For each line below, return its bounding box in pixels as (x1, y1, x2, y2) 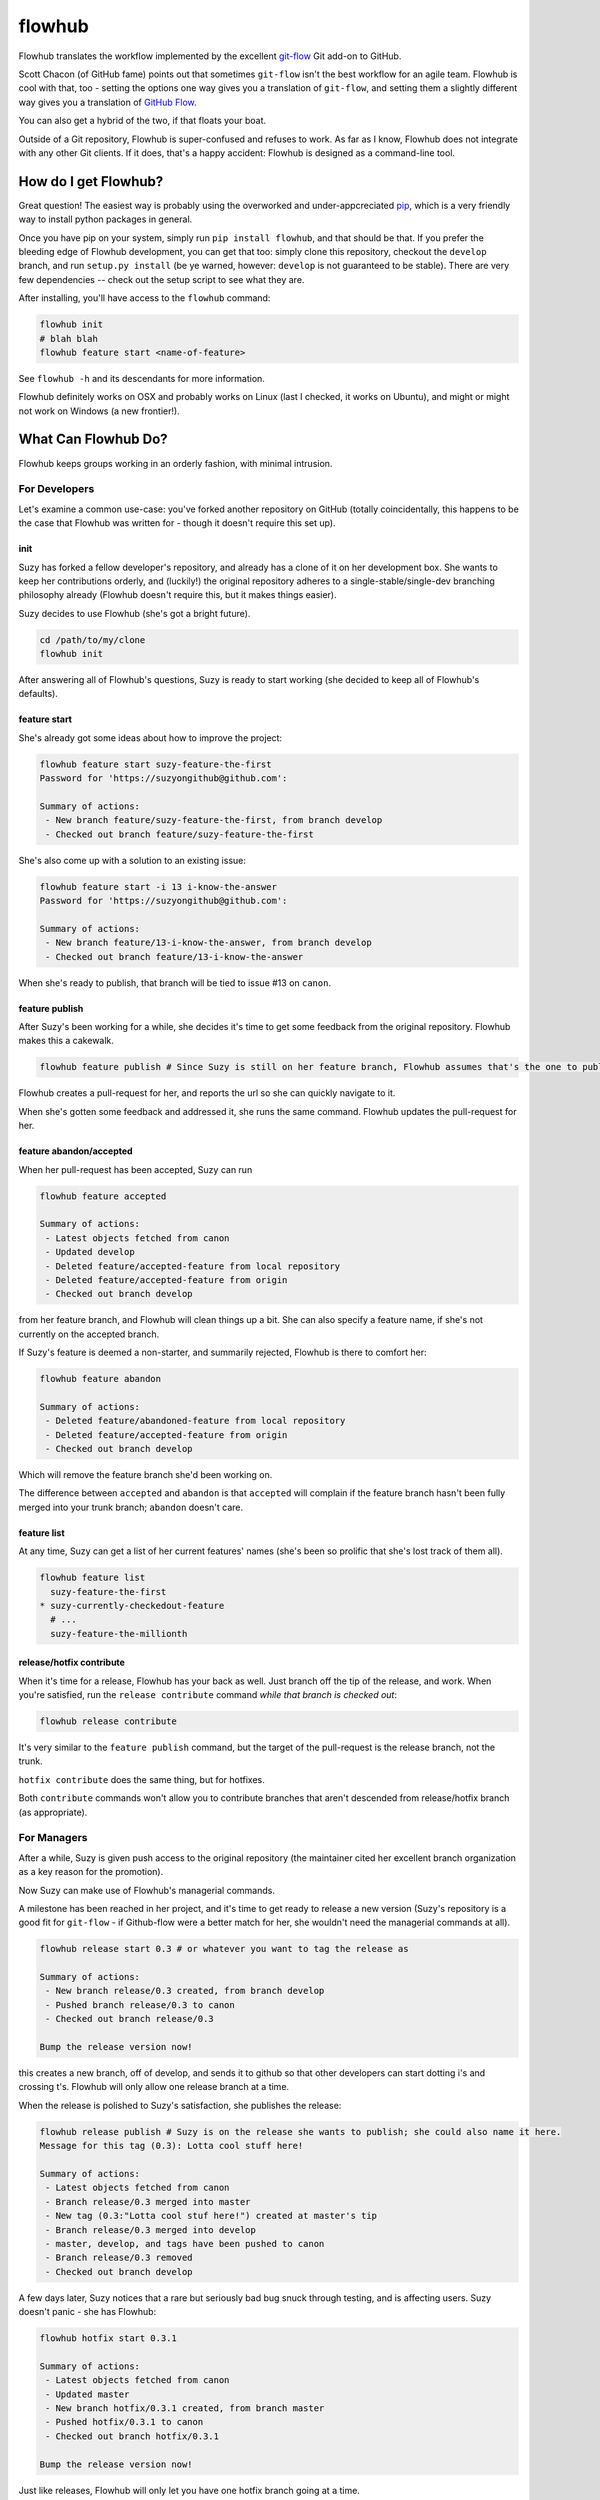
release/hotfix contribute (18, 1656, 125, 1669)
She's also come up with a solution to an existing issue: (18, 854, 247, 866)
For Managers (18, 1831, 89, 1845)
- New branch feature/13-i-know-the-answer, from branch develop (45, 937, 372, 949)
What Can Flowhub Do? (18, 431, 169, 448)
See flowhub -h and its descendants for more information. (18, 372, 265, 384)
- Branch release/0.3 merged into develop (45, 2224, 257, 2235)
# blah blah (39, 333, 99, 344)
